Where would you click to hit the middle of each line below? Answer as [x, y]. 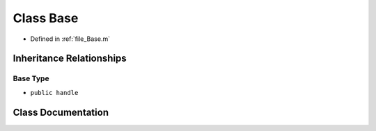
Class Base [46, 18]
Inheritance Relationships [70, 59]
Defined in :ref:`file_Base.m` [70, 39]
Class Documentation [61, 112]
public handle [54, 93]
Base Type [31, 78]
